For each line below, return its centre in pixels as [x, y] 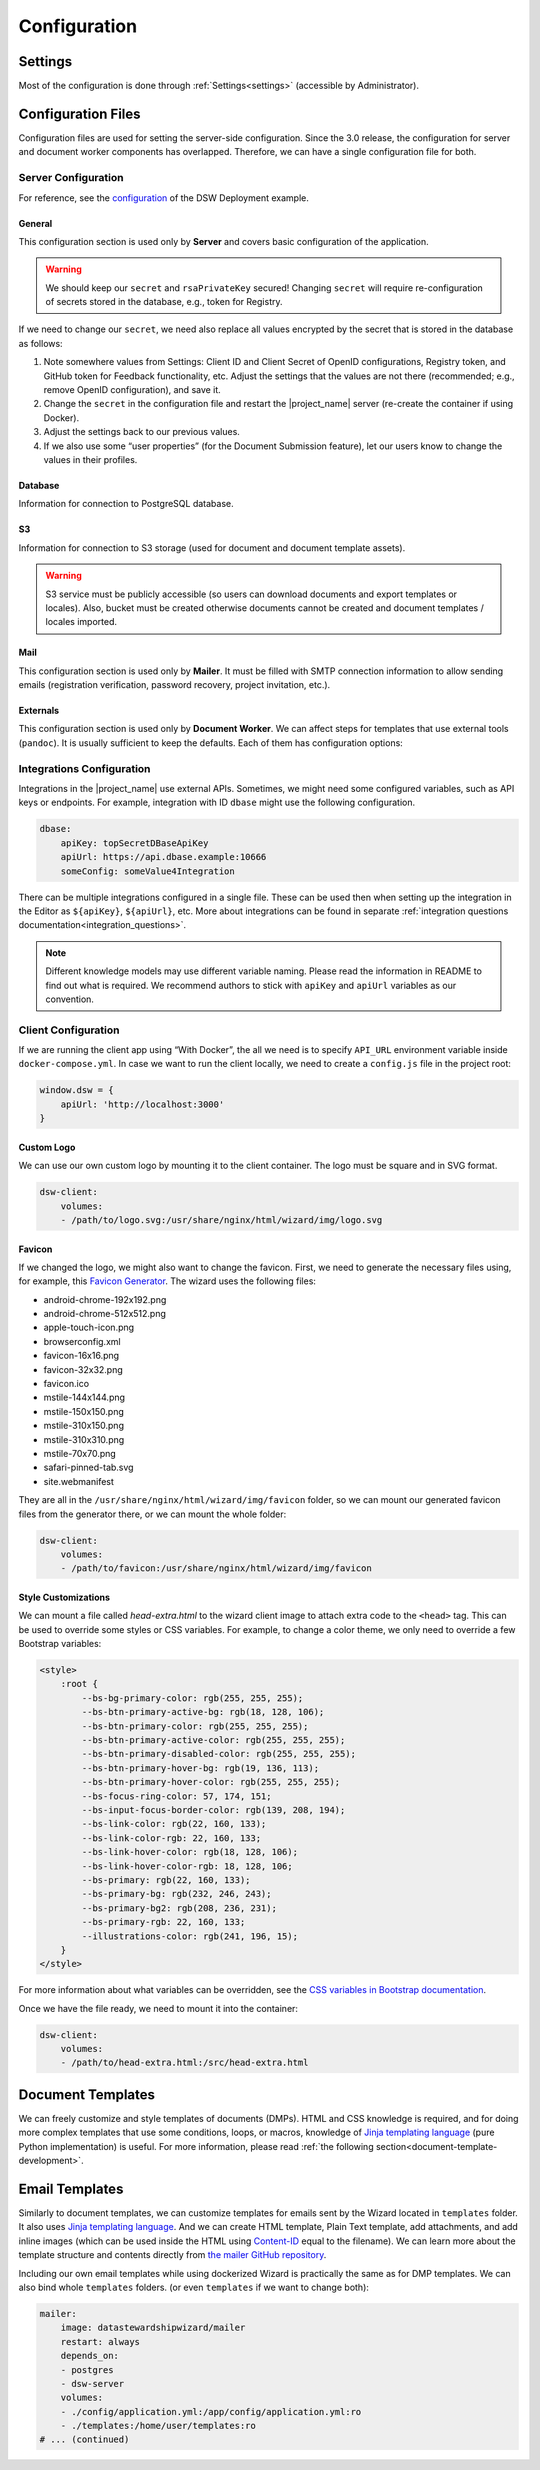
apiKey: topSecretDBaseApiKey [134, 843]
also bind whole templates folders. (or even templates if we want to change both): [194, 2287]
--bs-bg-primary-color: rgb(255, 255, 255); [192, 1698]
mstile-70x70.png [80, 1453]
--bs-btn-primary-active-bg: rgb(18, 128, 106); [203, 1712]
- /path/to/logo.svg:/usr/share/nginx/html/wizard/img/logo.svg [221, 1219]
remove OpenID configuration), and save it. [132, 390]
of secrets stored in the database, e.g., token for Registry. [164, 302]
